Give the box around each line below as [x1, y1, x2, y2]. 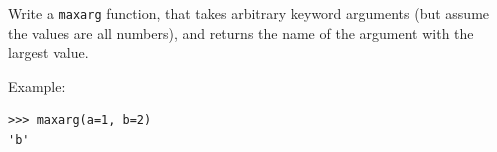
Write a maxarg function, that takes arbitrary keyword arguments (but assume [8, 3, 490, 23]
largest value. [8, 42, 89, 63]
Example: [8, 75, 66, 96]
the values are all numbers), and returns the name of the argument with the [8, 22, 474, 43]
